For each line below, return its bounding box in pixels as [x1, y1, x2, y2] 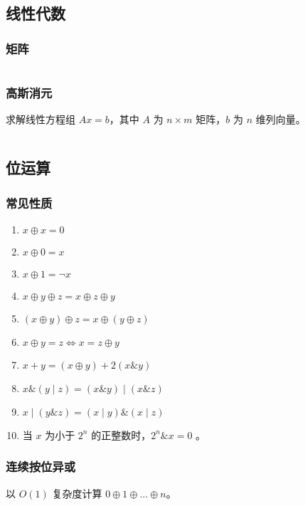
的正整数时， [91, 427, 151, 442]
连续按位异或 [6, 458, 76, 475]
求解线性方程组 [6, 112, 75, 127]
